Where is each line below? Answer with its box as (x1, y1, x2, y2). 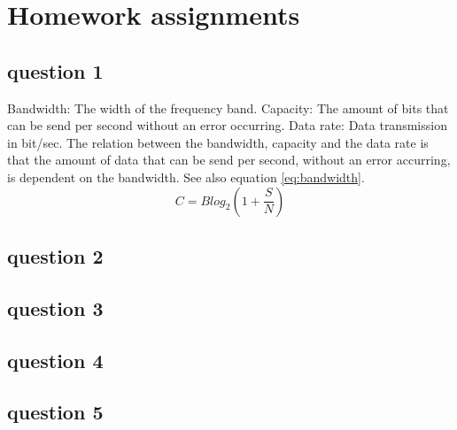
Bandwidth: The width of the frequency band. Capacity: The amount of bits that (7, 98, 449, 117)
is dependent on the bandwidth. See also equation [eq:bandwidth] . (7, 167, 365, 186)
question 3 (7, 294, 104, 321)
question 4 (7, 346, 104, 373)
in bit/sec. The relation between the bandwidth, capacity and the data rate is (7, 133, 429, 151)
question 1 (7, 57, 104, 84)
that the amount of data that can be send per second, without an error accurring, (7, 150, 451, 169)
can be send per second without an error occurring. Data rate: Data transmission (7, 116, 447, 134)
